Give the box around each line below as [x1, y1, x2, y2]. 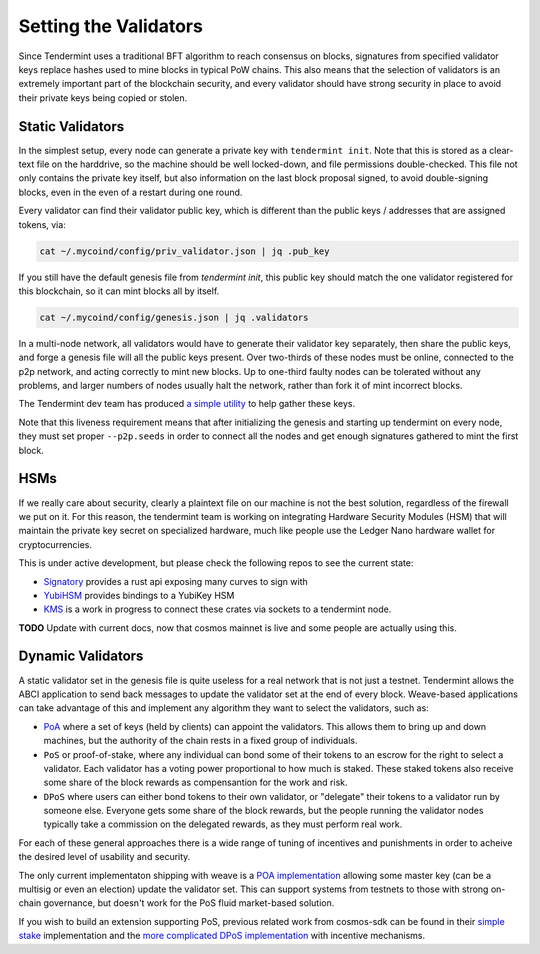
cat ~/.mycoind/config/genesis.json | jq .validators [39, 311, 309, 323]
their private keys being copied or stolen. [18, 91, 188, 104]
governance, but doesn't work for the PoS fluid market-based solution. [43, 897, 335, 909]
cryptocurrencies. [18, 538, 92, 550]
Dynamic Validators [18, 648, 144, 665]
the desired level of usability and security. [18, 851, 191, 863]
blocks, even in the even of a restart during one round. [18, 186, 243, 198]
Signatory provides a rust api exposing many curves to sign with [43, 575, 309, 587]
